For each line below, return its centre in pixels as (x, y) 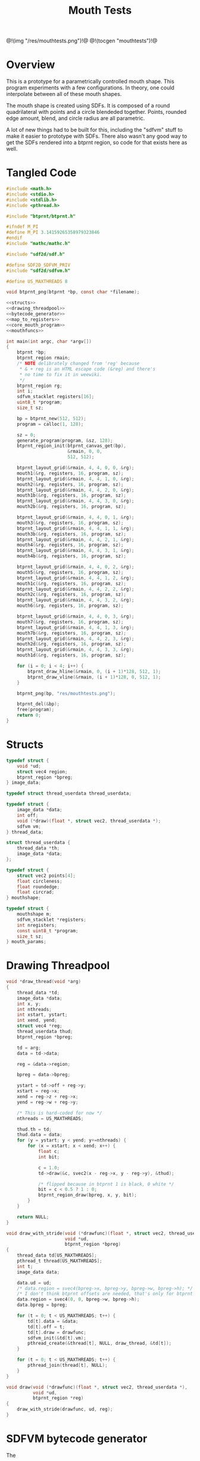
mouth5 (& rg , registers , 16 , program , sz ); (70, 572)
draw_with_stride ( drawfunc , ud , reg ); (65, 1409)
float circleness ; (40, 881)
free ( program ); (36, 710)
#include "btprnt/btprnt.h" (41, 216)
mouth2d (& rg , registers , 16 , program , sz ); (72, 644)
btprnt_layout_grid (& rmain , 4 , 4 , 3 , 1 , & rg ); (76, 551)
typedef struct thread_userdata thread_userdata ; (69, 793)
